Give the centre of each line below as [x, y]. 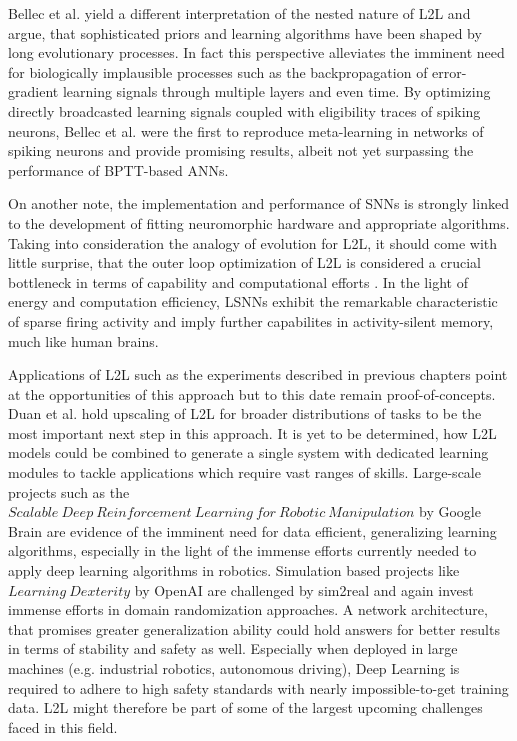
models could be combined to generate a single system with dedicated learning [248, 452]
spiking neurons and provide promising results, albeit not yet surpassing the [241, 150]
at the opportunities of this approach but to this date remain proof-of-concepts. [252, 393]
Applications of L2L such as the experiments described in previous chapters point [258, 374]
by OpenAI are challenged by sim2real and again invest [304, 589]
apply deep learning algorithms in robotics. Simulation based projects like [234, 570]
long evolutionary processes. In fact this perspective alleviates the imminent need [256, 52]
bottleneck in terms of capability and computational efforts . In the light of [238, 281]
